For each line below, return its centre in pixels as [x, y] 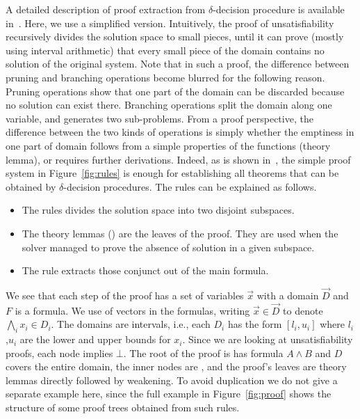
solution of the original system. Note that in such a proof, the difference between [178, 64]
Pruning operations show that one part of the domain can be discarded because [175, 91]
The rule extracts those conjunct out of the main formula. [145, 270]
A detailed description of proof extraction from [106, 9]
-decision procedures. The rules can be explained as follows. [190, 186]
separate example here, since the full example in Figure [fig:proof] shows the [169, 394]
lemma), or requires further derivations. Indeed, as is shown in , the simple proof [178, 159]
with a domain [288, 295]
